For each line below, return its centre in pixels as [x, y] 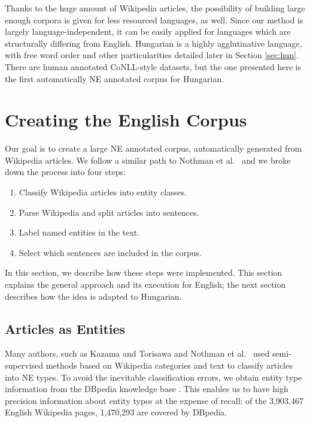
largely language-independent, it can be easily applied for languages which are [148, 31]
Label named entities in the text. [79, 232]
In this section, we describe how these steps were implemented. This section [144, 272]
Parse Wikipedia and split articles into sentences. [109, 212]
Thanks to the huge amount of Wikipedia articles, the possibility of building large [155, 8]
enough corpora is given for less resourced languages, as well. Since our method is [154, 19]
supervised [24, 365]
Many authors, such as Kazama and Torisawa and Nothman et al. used [137, 353]
